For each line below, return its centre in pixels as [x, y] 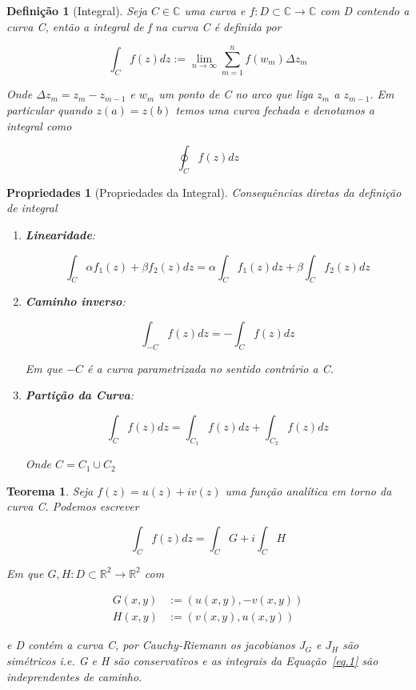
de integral [32, 208]
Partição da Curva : [80, 395]
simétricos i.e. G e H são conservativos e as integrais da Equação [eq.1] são [192, 661]
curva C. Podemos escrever [73, 506]
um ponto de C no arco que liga [236, 94]
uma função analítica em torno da [308, 490]
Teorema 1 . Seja [50, 490]
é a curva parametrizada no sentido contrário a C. [211, 368]
